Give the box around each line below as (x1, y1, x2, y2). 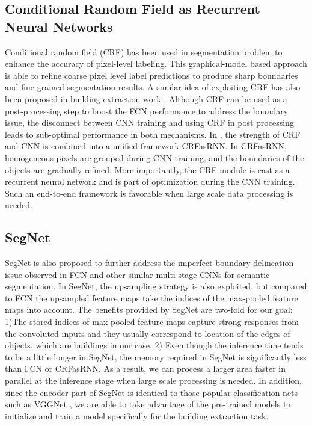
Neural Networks (5, 17, 113, 35)
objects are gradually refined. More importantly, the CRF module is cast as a (5, 163, 290, 176)
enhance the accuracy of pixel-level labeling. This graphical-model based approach (5, 57, 307, 70)
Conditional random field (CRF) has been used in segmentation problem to (5, 45, 283, 58)
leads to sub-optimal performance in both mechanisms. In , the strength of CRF (5, 128, 301, 140)
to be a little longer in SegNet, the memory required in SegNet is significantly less (5, 350, 307, 363)
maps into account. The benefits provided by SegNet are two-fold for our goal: (5, 303, 293, 316)
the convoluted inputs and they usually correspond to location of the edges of (5, 327, 290, 339)
